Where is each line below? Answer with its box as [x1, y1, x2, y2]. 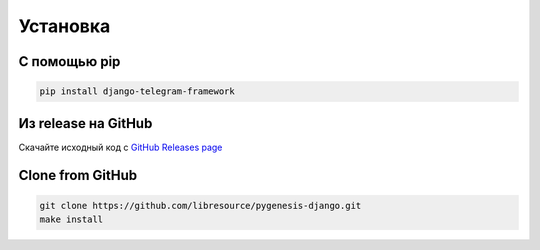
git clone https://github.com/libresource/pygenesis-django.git [39, 200, 362, 211]
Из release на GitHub [18, 115, 153, 132]
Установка [18, 15, 111, 37]
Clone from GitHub [18, 167, 138, 184]
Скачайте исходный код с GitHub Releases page [18, 141, 223, 153]
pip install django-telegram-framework [39, 86, 235, 97]
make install [39, 214, 104, 225]
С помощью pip [18, 53, 121, 70]
